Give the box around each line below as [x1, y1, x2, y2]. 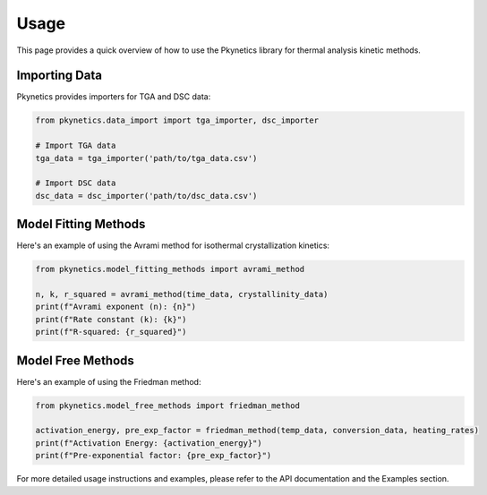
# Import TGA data [35, 141, 116, 151]
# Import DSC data [35, 178, 116, 188]
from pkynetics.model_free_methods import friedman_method [35, 400, 300, 411]
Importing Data [16, 68, 103, 83]
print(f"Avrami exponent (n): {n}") [35, 302, 197, 312]
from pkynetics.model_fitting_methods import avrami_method [35, 264, 305, 275]
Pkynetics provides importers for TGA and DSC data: [16, 91, 211, 102]
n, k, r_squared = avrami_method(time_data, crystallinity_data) [35, 289, 329, 300]
